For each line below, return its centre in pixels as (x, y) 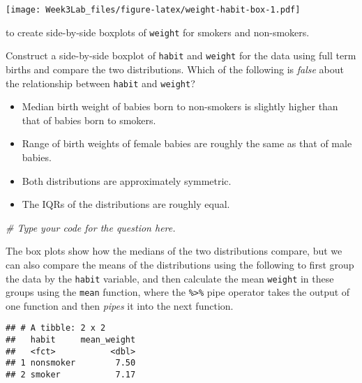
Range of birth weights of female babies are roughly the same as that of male (187, 143)
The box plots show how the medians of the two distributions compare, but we (174, 251)
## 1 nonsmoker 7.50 (71, 363)
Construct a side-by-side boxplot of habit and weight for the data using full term (181, 55)
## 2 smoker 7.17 (71, 375)
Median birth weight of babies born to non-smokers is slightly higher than (180, 106)
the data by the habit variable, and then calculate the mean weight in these (170, 278)
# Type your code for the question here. (91, 227)
